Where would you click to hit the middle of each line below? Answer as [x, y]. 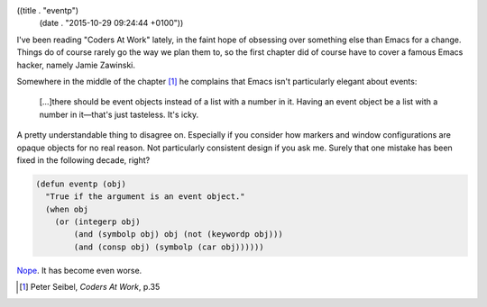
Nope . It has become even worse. [79, 270]
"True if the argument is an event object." [145, 197]
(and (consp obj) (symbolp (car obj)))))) [169, 247]
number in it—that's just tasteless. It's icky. [119, 114]
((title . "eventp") [48, 10]
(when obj [67, 209]
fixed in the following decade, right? [83, 160]
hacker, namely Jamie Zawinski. [76, 65]
